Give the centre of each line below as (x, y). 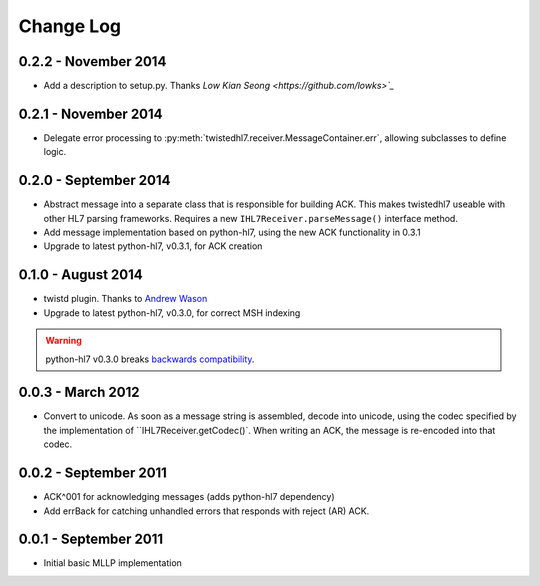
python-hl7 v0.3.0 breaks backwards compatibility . (150, 359)
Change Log (70, 26)
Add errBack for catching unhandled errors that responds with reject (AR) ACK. (206, 511)
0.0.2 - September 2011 (92, 473)
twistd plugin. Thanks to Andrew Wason (125, 299)
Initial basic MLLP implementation (112, 563)
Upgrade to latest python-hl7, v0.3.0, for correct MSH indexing (172, 312)
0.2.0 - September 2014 (94, 180)
